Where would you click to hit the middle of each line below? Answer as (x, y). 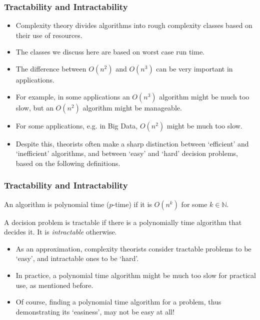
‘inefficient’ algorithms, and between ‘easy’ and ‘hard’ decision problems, (127, 153)
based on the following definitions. (68, 163)
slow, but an (34, 107)
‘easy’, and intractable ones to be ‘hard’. (77, 258)
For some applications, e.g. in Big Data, (77, 125)
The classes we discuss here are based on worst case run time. (110, 52)
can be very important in (194, 68)
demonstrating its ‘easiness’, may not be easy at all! (95, 311)
